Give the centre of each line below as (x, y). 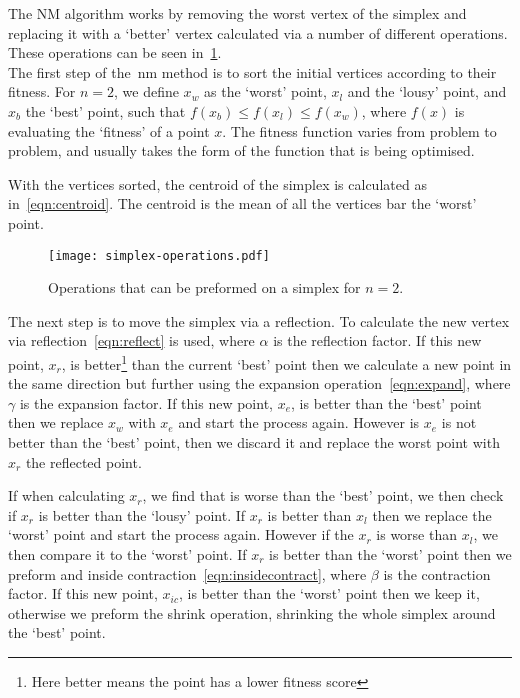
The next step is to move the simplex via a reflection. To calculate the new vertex (259, 320)
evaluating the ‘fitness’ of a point (109, 130)
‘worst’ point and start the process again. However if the (181, 534)
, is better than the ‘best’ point (386, 402)
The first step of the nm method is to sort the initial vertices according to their (252, 71)
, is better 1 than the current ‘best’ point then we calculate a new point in (286, 362)
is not (459, 422)
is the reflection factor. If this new (377, 340)
